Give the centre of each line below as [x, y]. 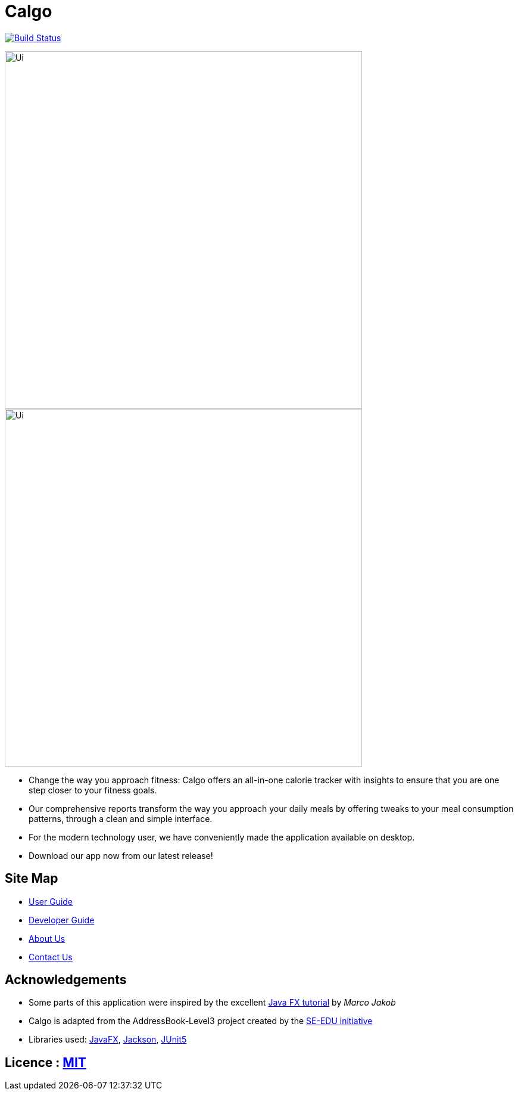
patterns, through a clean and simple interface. [121, 818]
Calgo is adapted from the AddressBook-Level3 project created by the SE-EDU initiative [201, 1021]
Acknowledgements [66, 980]
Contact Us [51, 957]
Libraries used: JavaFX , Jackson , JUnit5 [108, 1040]
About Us [47, 938]
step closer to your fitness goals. [93, 790]
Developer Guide [62, 920]
